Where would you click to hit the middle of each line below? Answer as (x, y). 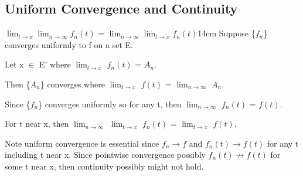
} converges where (72, 84)
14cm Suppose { (227, 33)
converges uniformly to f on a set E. (69, 44)
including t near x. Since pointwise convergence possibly (105, 155)
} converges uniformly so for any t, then (110, 104)
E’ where (55, 64)
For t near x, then (37, 123)
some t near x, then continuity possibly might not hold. (104, 166)
